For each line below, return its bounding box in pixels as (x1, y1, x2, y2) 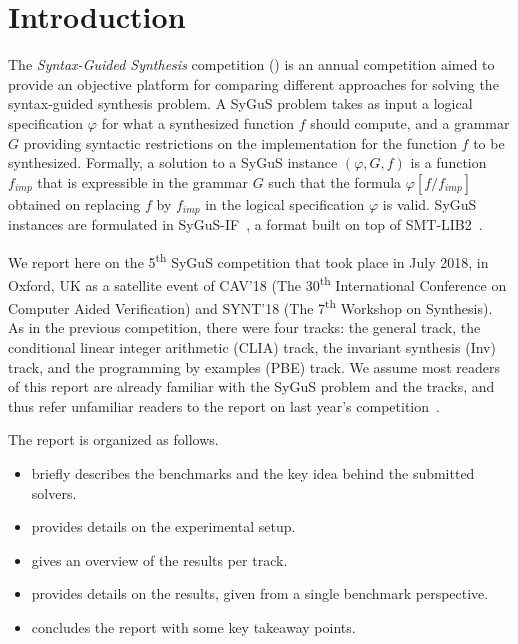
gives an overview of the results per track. (31, 549, 288, 570)
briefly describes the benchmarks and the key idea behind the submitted (31, 463, 475, 484)
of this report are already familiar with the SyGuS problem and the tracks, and (8, 376, 495, 397)
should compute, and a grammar (310, 112, 510, 133)
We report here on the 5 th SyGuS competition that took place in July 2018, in (8, 248, 489, 272)
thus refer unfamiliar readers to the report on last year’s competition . (8, 395, 440, 416)
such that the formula (268, 171, 402, 192)
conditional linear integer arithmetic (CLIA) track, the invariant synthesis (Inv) (8, 337, 496, 358)
